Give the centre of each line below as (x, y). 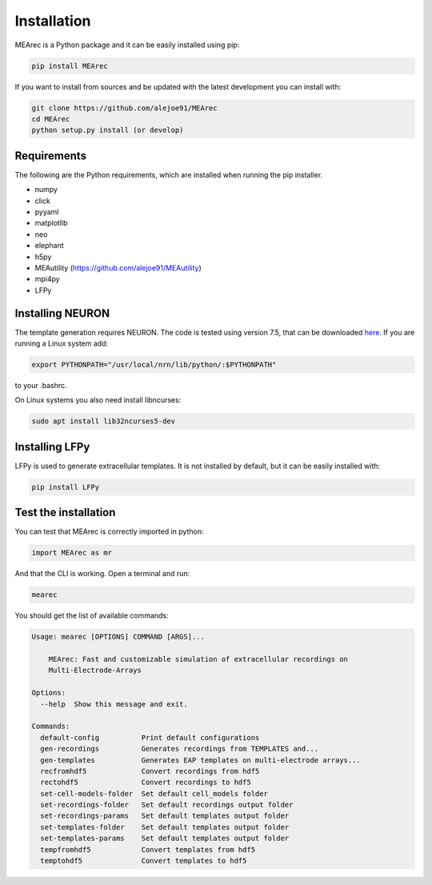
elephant (49, 246)
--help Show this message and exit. (114, 704)
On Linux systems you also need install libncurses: (98, 400)
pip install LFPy (66, 487)
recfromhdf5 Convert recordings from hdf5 (150, 771)
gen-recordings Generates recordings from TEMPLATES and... (180, 749)
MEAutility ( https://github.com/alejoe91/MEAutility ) (118, 267)
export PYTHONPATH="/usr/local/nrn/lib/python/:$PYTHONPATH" (154, 364)
